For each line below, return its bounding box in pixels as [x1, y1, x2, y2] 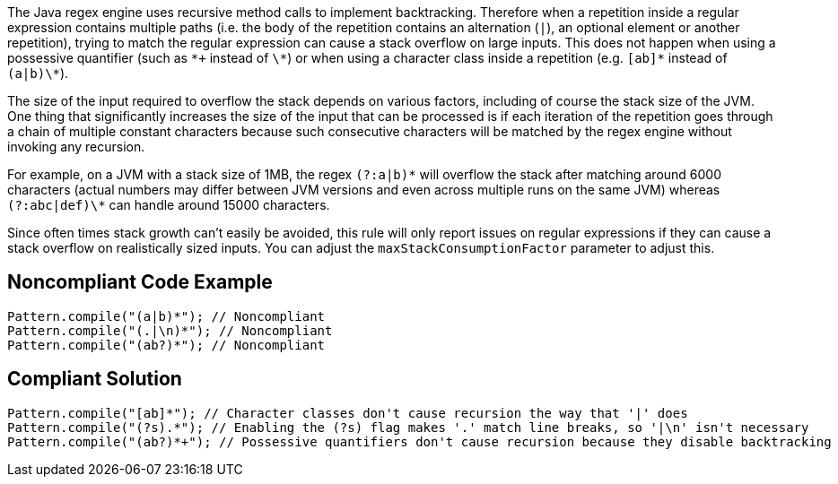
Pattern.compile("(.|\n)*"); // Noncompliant [7, 323, 333, 338]
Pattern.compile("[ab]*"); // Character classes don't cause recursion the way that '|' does [7, 405, 688, 420]
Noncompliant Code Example [7, 271, 273, 294]
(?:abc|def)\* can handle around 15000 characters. [7, 197, 330, 212]
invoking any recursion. [7, 139, 145, 154]
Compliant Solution [7, 367, 182, 391]
